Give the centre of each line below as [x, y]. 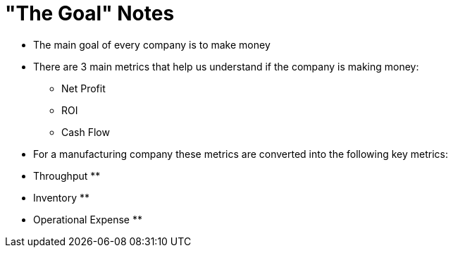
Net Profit [83, 88]
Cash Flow [86, 132]
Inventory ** [62, 197]
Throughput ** [67, 175]
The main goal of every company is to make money [152, 44]
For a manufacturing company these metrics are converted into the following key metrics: [241, 154]
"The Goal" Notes [90, 13]
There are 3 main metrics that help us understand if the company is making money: [226, 66]
